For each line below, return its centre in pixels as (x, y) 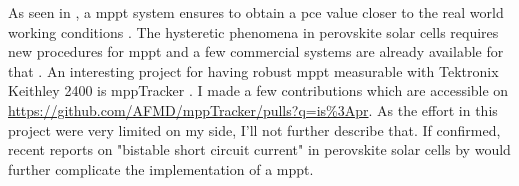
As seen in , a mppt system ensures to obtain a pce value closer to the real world (256, 12)
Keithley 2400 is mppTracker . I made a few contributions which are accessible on (258, 90)
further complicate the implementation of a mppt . (161, 168)
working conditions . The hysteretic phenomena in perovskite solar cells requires (253, 31)
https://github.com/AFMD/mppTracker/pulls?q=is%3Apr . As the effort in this (253, 109)
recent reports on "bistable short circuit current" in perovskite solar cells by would (259, 149)
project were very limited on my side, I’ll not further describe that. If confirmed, (254, 129)
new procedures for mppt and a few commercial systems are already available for (256, 51)
